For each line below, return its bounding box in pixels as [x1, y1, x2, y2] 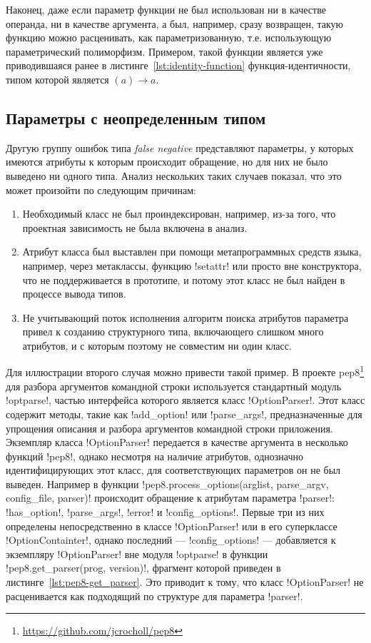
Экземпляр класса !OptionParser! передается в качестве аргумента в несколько [6, 435, 348, 450]
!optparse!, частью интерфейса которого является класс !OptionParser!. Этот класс [6, 393, 365, 407]
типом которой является [6, 71, 109, 86]
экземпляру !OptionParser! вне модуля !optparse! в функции [6, 546, 268, 561]
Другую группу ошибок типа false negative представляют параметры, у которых [6, 140, 354, 155]
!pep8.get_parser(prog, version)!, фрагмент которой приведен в [6, 560, 281, 575]
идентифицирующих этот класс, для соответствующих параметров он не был [6, 462, 341, 477]
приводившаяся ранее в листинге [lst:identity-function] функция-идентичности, [6, 58, 351, 73]
